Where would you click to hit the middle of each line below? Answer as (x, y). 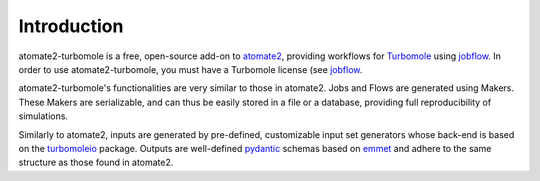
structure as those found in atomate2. (96, 162)
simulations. (43, 116)
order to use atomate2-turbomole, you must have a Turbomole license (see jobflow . (190, 69)
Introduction (71, 26)
